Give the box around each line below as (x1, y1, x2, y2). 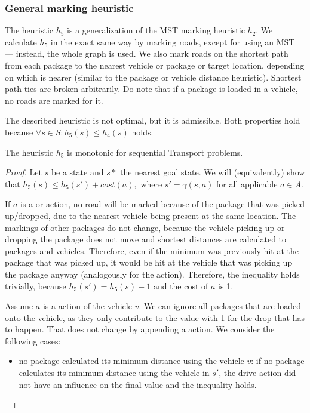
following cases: (5, 334, 61, 347)
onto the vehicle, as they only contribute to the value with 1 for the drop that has (5, 311, 305, 323)
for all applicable (216, 177, 278, 190)
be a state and (51, 166, 104, 178)
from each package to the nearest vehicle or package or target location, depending (5, 59, 305, 71)
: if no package (251, 355, 305, 367)
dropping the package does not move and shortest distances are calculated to (5, 233, 287, 245)
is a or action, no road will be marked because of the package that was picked (20, 198, 305, 210)
